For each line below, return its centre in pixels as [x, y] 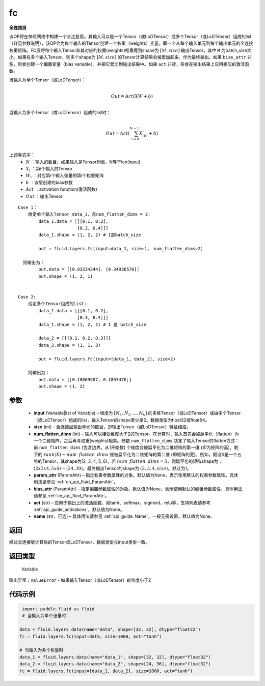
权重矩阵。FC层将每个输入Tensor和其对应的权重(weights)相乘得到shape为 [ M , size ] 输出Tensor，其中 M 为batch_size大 [130, 50]
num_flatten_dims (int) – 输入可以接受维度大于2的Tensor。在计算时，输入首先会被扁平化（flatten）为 [136, 434]
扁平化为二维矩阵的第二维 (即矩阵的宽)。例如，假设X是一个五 [180, 454]
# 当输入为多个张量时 [41, 650]
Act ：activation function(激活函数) [62, 189]
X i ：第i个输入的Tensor [49, 169]
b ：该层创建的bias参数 [49, 182]
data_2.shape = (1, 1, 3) [69, 345]
